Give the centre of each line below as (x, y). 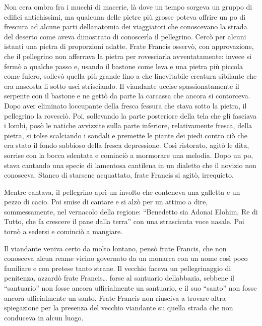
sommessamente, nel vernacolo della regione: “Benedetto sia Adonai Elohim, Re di (131, 211)
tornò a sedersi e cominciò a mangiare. (63, 231)
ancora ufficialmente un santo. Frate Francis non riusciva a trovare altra (115, 297)
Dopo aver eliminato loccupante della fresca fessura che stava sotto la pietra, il (125, 105)
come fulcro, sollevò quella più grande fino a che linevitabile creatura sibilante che (130, 76)
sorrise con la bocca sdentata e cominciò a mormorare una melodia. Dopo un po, (129, 155)
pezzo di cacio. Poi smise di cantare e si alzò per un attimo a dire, (106, 202)
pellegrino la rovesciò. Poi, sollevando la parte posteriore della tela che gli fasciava (130, 115)
